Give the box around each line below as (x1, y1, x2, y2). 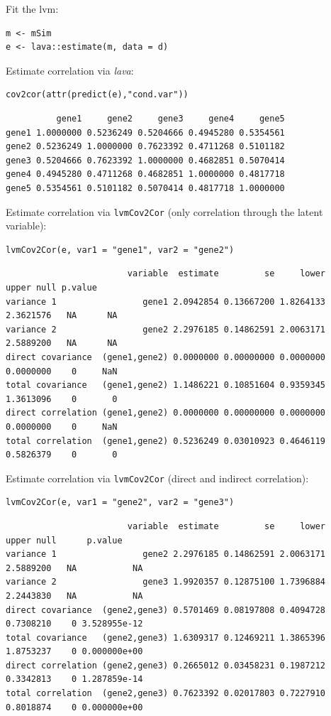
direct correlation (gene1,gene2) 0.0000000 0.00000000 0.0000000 (6, 408, 326, 418)
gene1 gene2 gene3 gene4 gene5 (56, 113, 285, 124)
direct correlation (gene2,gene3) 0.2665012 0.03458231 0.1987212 (6, 660, 326, 671)
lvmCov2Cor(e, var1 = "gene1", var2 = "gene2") (6, 244, 235, 255)
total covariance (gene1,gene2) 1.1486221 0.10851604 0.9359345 (6, 380, 326, 391)
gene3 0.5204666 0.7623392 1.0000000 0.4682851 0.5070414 (6, 155, 285, 166)
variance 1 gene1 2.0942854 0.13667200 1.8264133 (6, 296, 326, 307)
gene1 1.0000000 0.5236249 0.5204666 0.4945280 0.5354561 (6, 127, 285, 138)
